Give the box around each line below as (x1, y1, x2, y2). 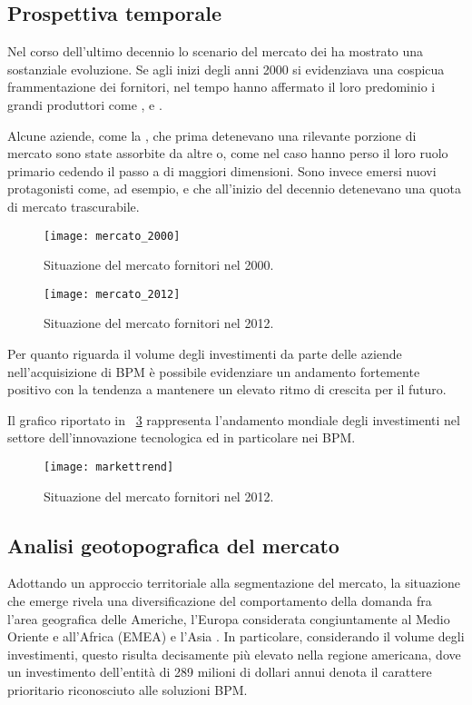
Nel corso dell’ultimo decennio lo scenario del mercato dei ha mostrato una (7, 42, 424, 61)
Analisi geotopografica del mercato (7, 531, 339, 559)
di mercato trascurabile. (7, 196, 140, 215)
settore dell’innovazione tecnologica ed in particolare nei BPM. (7, 428, 356, 447)
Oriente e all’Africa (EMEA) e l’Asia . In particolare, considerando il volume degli (7, 627, 465, 646)
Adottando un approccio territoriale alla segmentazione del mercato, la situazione (7, 573, 460, 592)
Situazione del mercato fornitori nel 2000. (44, 255, 274, 274)
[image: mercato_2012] (44, 287, 181, 301)
